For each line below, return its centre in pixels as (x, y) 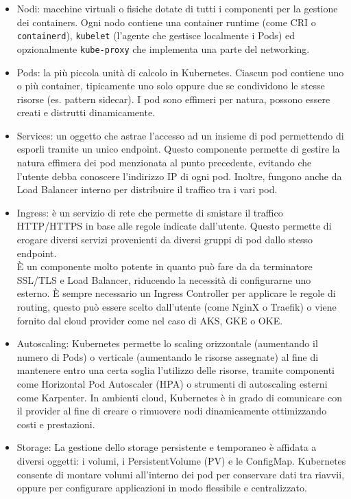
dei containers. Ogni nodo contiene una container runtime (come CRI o (166, 22)
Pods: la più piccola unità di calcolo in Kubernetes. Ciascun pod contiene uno (180, 72)
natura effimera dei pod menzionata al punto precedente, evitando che (164, 163)
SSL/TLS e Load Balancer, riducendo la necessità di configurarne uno (164, 279)
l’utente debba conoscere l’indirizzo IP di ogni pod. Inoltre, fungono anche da (179, 176)
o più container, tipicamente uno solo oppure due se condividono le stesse (171, 86)
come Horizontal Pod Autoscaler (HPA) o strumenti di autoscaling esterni (172, 383)
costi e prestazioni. (56, 424)
